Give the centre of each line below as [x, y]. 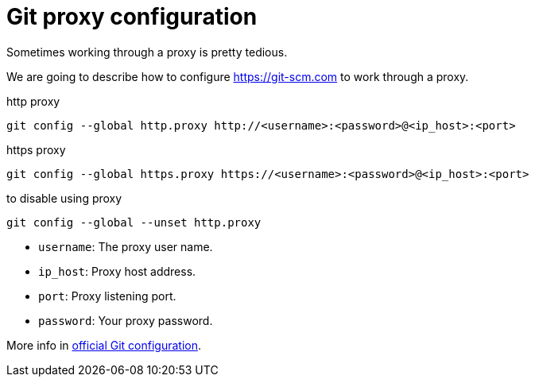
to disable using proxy [64, 198]
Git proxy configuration [132, 17]
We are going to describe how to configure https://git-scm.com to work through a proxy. [238, 76]
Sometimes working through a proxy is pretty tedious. [147, 52]
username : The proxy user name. [126, 246]
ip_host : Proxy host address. [117, 271]
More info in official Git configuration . [104, 345]
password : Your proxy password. [126, 320]
